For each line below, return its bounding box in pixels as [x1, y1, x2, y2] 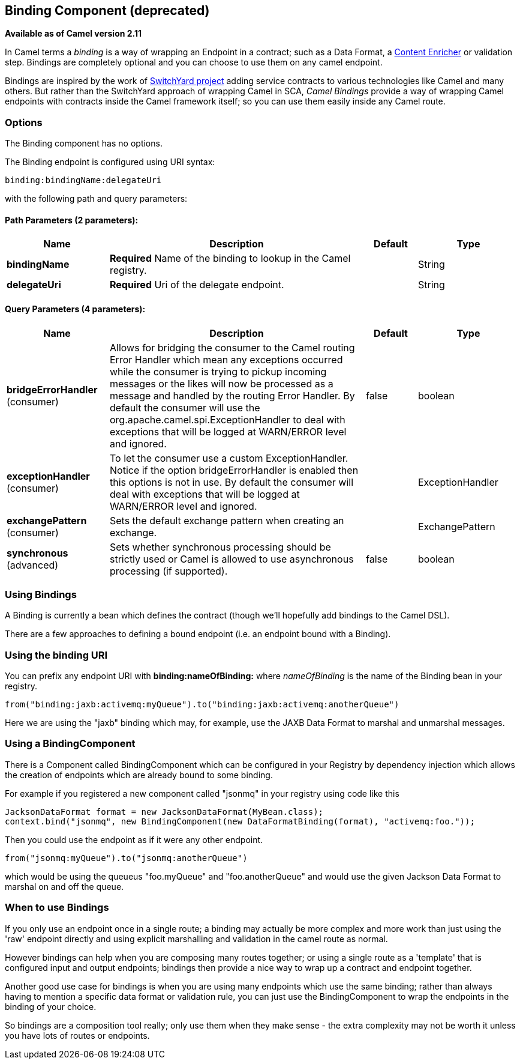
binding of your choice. [5, 1001, 97, 1012]
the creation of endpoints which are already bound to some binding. [5, 769, 273, 780]
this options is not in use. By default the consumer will [110, 476, 354, 488]
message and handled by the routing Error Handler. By [110, 389, 355, 402]
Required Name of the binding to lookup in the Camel [110, 252, 351, 265]
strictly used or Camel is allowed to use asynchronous [110, 552, 354, 565]
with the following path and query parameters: [5, 193, 188, 204]
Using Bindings [5, 588, 77, 600]
